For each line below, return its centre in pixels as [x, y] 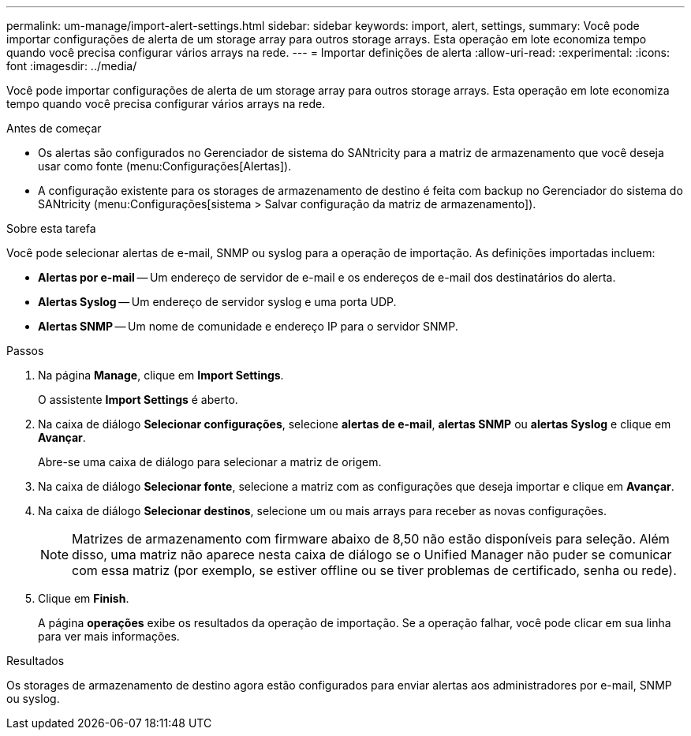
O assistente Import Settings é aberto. [138, 400]
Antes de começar [54, 128]
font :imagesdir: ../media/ [72, 66]
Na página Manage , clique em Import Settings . [161, 375]
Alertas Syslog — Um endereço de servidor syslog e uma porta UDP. [217, 302]
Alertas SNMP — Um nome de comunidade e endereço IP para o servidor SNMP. [248, 326]
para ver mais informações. [109, 636]
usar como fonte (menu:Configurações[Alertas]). [165, 166]
